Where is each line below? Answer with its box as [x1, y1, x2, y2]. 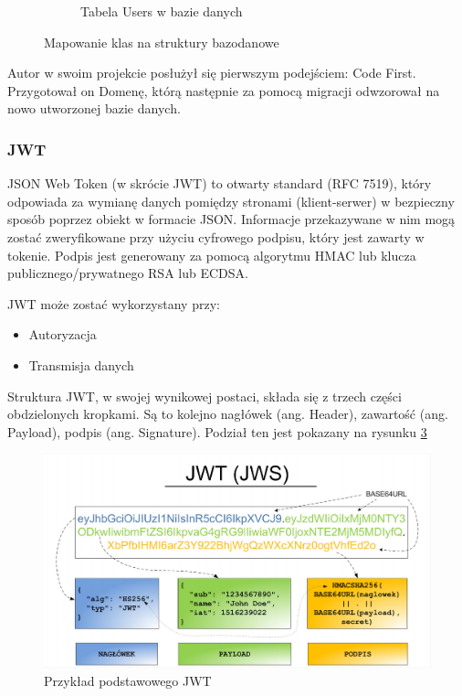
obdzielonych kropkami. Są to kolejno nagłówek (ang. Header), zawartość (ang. [7, 404, 448, 423]
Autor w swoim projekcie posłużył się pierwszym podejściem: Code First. [7, 63, 416, 82]
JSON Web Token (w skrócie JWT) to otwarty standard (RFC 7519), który [7, 174, 432, 193]
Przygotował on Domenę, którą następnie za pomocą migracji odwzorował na [7, 80, 440, 100]
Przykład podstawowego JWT [44, 671, 212, 691]
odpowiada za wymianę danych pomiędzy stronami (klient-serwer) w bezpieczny [7, 191, 455, 210]
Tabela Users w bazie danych [80, 2, 243, 20]
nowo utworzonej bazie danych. [7, 99, 181, 118]
